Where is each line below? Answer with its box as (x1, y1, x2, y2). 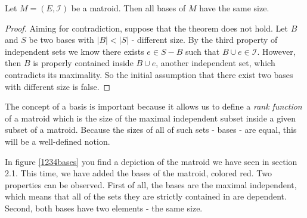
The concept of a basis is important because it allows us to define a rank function (5, 100, 302, 113)
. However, (257, 45, 296, 57)
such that (185, 45, 220, 57)
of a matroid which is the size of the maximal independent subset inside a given (5, 111, 296, 124)
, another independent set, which (156, 57, 275, 69)
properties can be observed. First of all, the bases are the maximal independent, (5, 178, 297, 191)
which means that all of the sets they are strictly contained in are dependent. (5, 190, 287, 203)
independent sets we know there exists (5, 45, 144, 57)
